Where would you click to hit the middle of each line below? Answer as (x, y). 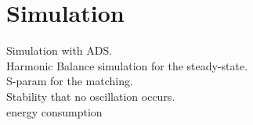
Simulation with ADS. (60, 50)
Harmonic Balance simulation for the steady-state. (127, 65)
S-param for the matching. (70, 81)
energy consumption (54, 111)
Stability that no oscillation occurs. (91, 96)
